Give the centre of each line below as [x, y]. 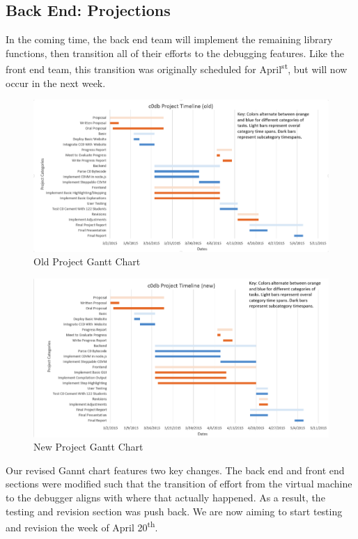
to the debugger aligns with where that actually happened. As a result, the [165, 497]
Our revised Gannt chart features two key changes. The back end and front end [175, 470]
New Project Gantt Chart [88, 447]
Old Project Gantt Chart [87, 261]
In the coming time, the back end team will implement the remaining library [169, 39]
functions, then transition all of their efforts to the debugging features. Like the [175, 53]
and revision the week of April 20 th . [82, 526]
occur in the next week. [56, 83]
